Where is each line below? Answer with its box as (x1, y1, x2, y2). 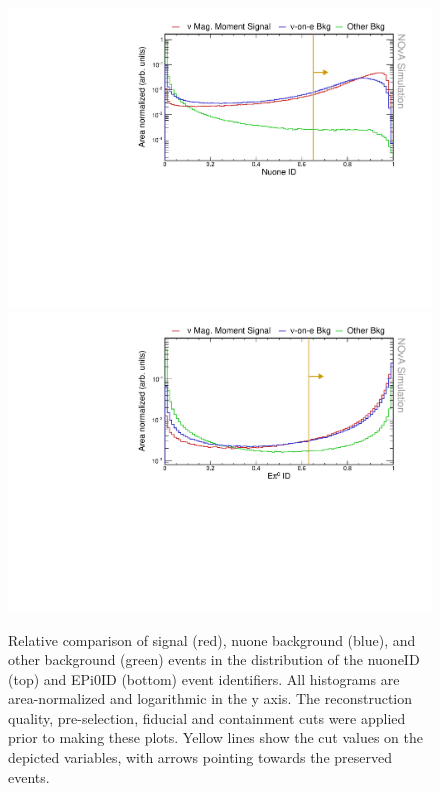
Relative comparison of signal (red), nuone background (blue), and (8, 629, 416, 650)
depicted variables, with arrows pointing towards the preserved (8, 747, 392, 768)
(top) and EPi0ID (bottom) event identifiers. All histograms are (8, 668, 400, 689)
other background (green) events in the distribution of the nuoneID (8, 649, 420, 670)
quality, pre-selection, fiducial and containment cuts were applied (8, 707, 406, 728)
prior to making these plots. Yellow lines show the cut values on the (8, 727, 423, 748)
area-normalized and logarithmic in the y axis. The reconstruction (8, 688, 413, 709)
